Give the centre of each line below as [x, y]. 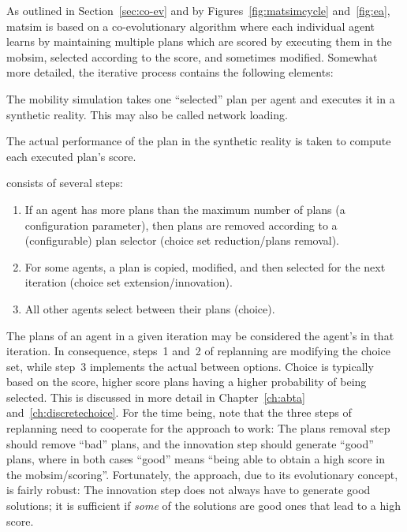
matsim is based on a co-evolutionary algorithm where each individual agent [191, 26]
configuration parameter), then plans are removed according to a [181, 225]
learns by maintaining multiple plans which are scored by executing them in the [199, 41]
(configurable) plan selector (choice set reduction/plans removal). [182, 240]
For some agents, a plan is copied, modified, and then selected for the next [205, 266]
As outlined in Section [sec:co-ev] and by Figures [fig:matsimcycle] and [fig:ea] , [198, 10]
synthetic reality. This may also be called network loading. [147, 114]
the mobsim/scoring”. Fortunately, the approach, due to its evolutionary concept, [202, 474]
